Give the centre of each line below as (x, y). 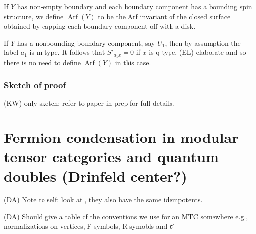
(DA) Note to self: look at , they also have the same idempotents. (103, 200)
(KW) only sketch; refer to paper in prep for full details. (89, 103)
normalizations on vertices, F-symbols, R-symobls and (86, 226)
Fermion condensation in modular (121, 137)
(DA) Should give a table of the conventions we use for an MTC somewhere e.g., (126, 216)
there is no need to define (42, 63)
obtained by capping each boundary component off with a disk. (100, 26)
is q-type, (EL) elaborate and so (197, 52)
